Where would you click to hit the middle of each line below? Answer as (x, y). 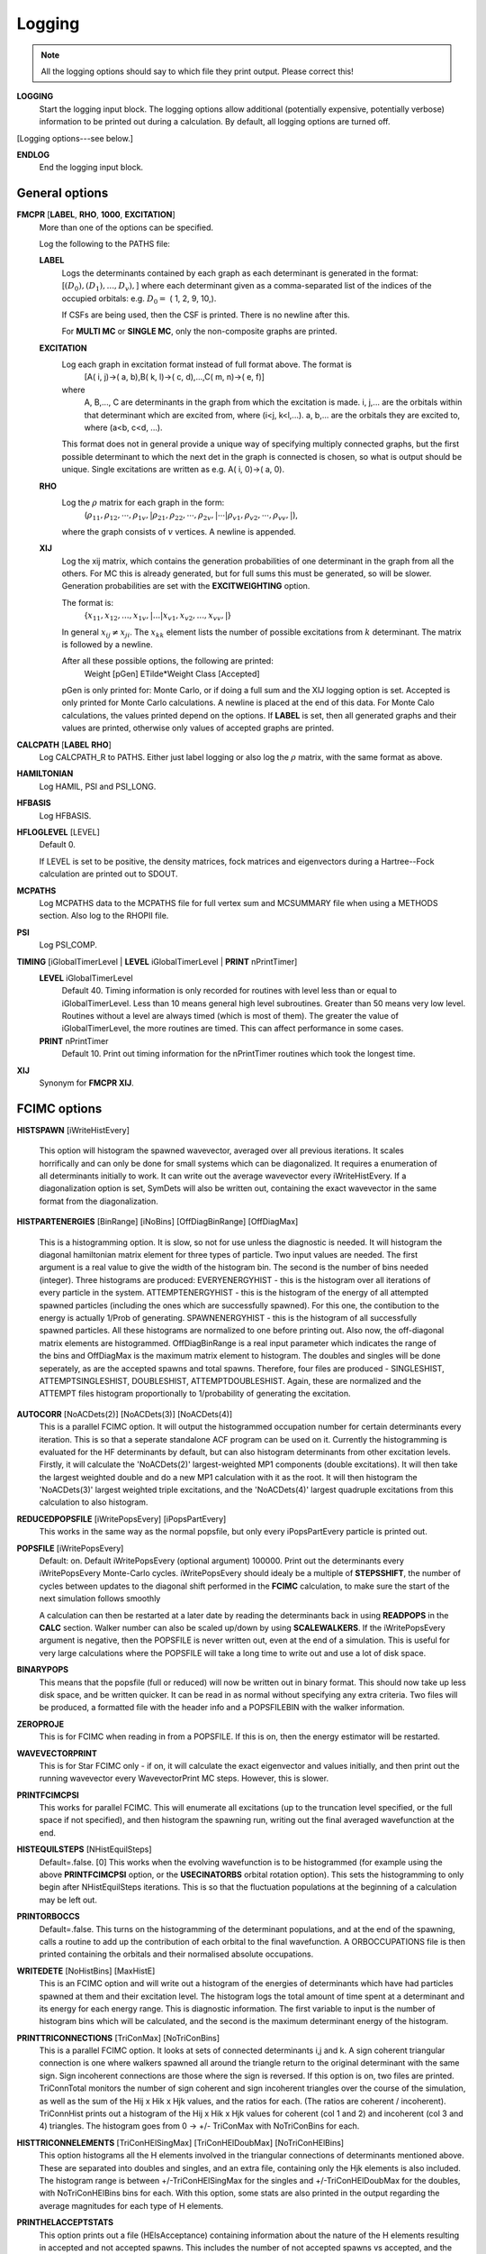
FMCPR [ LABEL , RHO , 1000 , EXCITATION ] (96, 215)
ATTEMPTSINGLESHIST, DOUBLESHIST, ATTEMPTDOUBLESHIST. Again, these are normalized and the (230, 1380)
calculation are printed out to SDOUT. (109, 874)
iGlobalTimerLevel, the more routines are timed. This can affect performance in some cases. (233, 1029)
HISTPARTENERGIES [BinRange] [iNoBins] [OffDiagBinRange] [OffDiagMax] (157, 1222)
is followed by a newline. (107, 644)
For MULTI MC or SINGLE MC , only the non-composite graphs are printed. (199, 331)
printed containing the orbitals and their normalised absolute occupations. (176, 1954)
